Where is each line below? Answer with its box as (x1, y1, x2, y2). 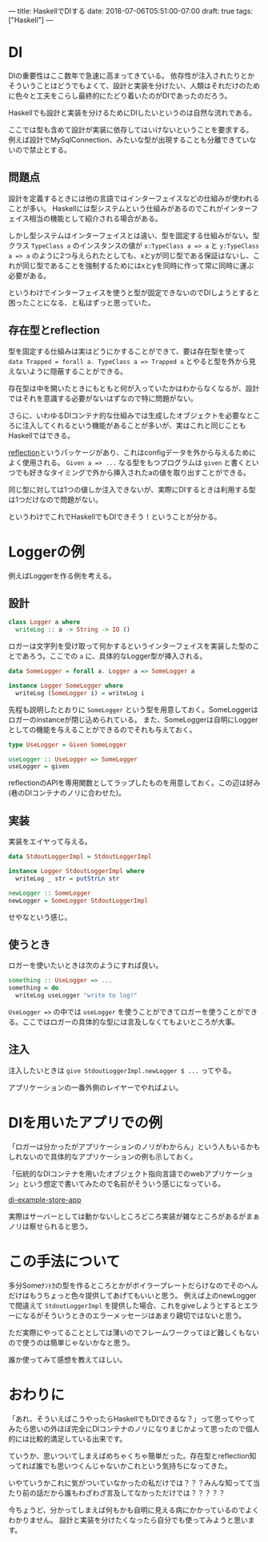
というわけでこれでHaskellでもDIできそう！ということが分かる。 (8, 512, 222, 521)
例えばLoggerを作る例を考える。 (8, 571, 116, 581)
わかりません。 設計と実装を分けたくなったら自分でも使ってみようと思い (8, 1515, 248, 1524)
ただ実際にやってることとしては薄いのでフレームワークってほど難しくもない (8, 1327, 260, 1337)
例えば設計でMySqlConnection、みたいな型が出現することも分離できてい (8, 135, 250, 144)
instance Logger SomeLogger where (8, 682, 124, 690)
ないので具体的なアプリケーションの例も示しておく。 (22, 1151, 198, 1161)
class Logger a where (8, 618, 81, 626)
